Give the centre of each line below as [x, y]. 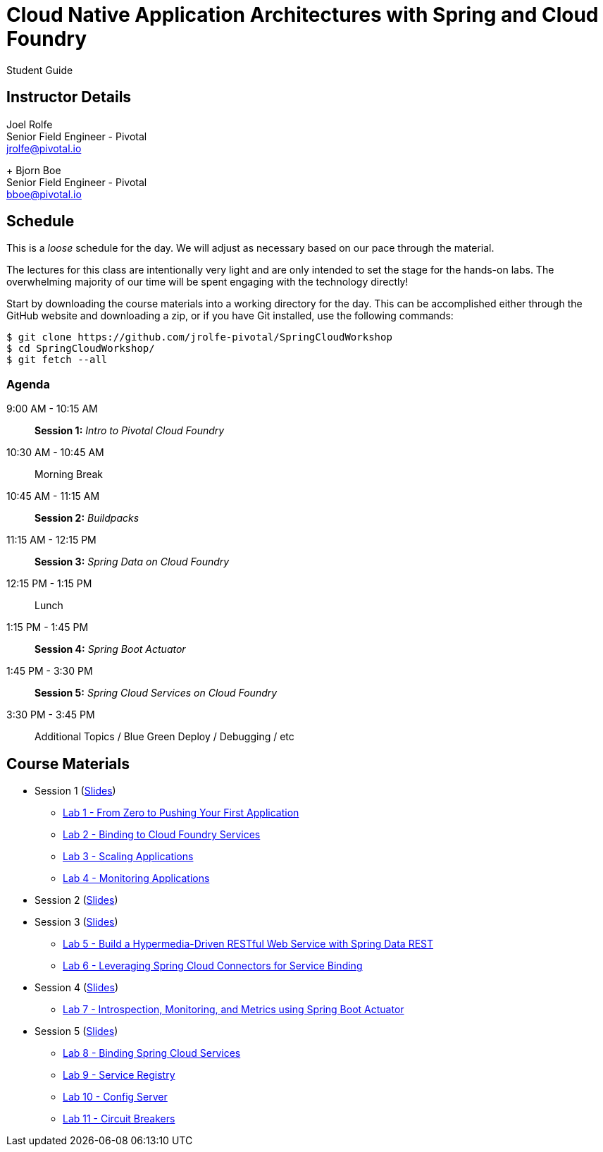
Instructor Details [69, 97]
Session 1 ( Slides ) [75, 791]
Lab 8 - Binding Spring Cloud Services [152, 1053]
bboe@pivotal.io [44, 194]
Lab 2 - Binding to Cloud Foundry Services [162, 835]
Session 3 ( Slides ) [76, 922]
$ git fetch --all [57, 360]
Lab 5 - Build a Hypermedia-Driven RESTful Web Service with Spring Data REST [248, 944]
